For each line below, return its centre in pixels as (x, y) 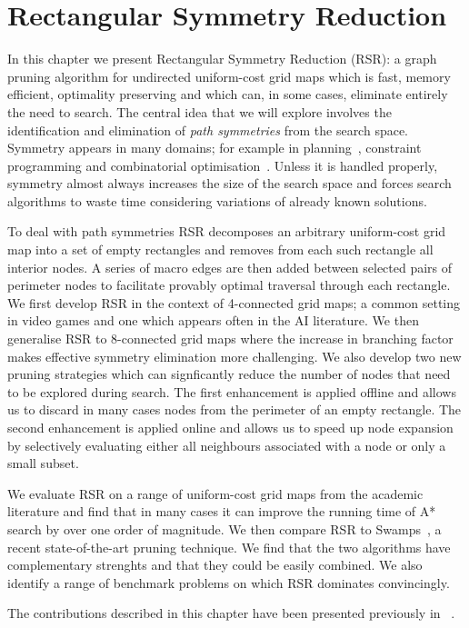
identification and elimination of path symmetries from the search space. (208, 130)
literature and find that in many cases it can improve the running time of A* (222, 511)
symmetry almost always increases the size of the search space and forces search (230, 183)
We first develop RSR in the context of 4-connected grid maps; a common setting (234, 302)
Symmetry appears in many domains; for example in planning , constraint (215, 148)
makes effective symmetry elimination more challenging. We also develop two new (234, 356)
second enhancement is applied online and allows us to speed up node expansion (230, 427)
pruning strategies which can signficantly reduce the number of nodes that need (229, 374)
